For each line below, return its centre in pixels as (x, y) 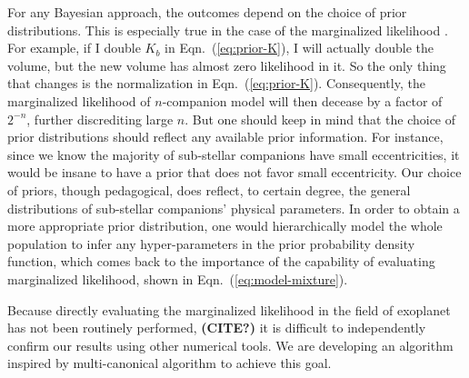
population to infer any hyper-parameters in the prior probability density (211, 243)
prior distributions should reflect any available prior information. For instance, (225, 137)
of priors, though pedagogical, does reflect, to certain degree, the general (209, 189)
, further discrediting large (100, 119)
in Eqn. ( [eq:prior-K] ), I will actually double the (299, 48)
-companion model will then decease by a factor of (302, 100)
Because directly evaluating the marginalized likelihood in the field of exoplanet (229, 309)
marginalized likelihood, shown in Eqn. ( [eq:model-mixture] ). (178, 279)
